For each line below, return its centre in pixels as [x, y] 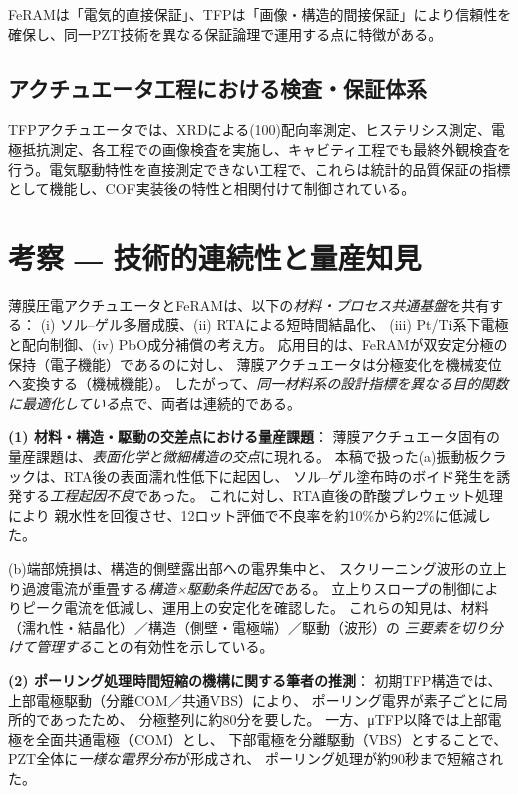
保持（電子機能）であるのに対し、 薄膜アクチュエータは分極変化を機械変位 [255, 363]
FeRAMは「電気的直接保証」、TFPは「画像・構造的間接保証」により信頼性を [260, 14]
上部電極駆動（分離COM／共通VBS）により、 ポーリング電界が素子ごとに [251, 699]
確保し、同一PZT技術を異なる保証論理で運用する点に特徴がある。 [225, 33]
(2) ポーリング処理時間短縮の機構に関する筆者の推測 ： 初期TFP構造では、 [255, 679]
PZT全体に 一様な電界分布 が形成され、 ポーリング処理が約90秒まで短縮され [256, 758]
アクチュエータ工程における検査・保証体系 [217, 87]
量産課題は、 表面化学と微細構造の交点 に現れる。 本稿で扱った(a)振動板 [243, 456]
